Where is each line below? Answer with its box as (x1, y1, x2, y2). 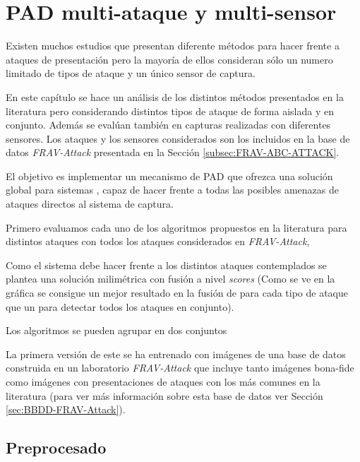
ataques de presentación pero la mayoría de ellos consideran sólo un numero (6, 52, 333, 66)
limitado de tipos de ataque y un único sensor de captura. (6, 66, 256, 81)
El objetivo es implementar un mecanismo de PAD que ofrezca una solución (6, 168, 333, 183)
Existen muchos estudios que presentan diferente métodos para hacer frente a (6, 38, 340, 53)
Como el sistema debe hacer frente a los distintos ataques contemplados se (6, 257, 327, 272)
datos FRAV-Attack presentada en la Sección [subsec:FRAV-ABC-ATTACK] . (6, 145, 340, 160)
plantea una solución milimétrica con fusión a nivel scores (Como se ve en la (6, 271, 335, 286)
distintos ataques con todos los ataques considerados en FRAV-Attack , (6, 234, 310, 249)
